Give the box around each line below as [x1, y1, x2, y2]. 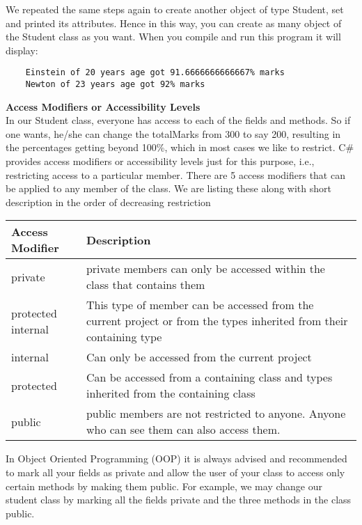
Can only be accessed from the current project [86, 349, 312, 366]
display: [6, 42, 38, 57]
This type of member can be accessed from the [86, 297, 314, 313]
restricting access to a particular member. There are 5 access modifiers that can [6, 167, 345, 182]
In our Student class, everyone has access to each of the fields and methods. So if [6, 113, 351, 127]
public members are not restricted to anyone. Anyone [86, 405, 346, 422]
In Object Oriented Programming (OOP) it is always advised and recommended [6, 451, 347, 466]
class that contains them [86, 276, 205, 293]
